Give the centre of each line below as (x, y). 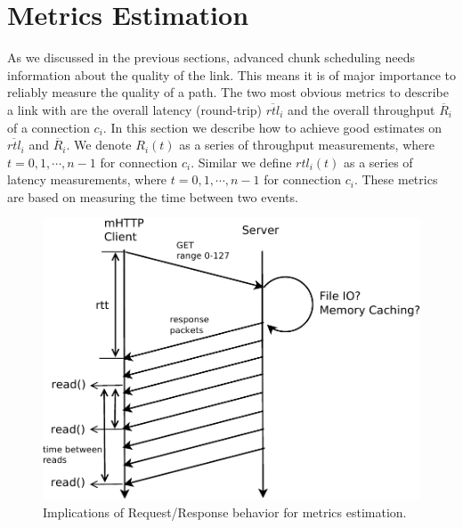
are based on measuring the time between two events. (153, 196)
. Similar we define (241, 162)
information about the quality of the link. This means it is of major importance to (231, 74)
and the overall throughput (361, 109)
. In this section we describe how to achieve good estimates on (272, 127)
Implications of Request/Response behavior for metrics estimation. (225, 512)
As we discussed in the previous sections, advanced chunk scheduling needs (211, 57)
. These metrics (396, 179)
